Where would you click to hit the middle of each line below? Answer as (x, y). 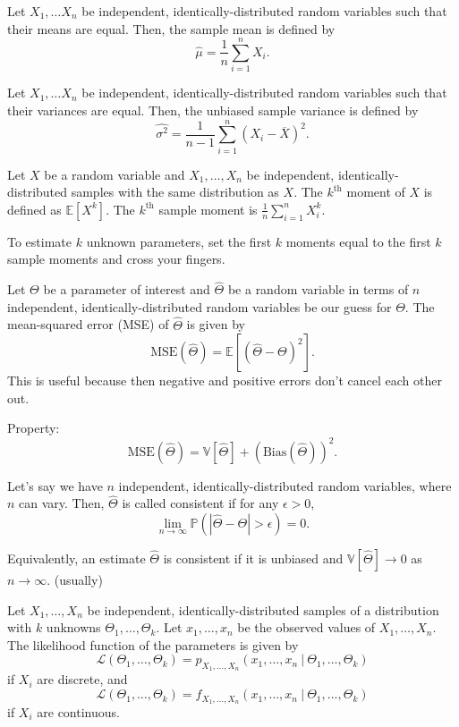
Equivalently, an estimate (76, 558)
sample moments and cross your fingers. (116, 259)
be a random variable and (115, 174)
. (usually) (75, 579)
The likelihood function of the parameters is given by (153, 644)
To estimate (40, 241)
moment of (376, 192)
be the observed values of (306, 627)
